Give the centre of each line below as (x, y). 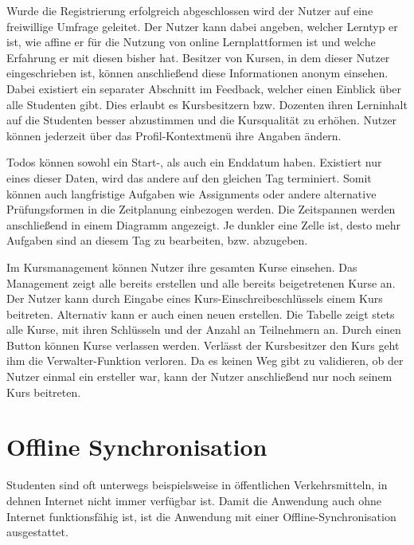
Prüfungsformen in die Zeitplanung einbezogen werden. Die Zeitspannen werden (201, 209)
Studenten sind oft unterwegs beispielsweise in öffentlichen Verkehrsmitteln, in (197, 485)
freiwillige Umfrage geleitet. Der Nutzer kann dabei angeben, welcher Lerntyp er (202, 26)
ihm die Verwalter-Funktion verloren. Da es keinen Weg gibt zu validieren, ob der (205, 361)
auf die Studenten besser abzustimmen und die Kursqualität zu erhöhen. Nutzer (202, 120)
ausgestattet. (37, 532)
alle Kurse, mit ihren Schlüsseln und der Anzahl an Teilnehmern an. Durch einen (204, 329)
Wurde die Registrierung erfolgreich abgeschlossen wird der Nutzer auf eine (190, 10)
